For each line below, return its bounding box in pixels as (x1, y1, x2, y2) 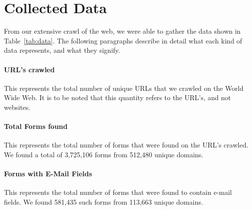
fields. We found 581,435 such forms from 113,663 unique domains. (4, 196, 203, 207)
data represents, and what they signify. (4, 45, 120, 55)
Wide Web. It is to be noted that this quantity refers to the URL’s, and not (4, 92, 231, 103)
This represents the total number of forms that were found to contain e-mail (4, 187, 232, 197)
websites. (4, 102, 31, 112)
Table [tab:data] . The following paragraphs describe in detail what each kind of (4, 35, 242, 45)
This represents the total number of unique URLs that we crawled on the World (4, 83, 244, 93)
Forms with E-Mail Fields (4, 168, 92, 179)
